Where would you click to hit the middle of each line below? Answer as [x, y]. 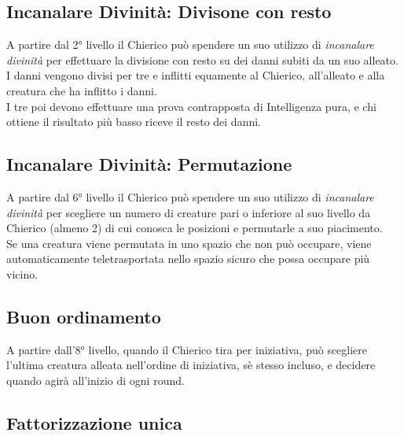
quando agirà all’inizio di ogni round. [95, 380]
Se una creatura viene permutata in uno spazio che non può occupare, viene [189, 243]
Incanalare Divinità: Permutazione [149, 164]
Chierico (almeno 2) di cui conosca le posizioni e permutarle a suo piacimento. [195, 228]
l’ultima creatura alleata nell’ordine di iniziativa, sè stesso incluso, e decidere [191, 365]
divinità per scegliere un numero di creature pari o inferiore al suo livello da [189, 212]
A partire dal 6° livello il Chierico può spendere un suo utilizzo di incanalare [190, 196]
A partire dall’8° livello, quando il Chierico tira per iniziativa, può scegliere [187, 349]
